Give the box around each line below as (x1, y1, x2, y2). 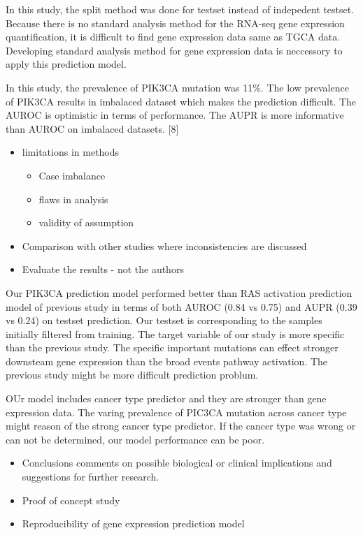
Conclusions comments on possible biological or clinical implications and (22, 455, 332, 470)
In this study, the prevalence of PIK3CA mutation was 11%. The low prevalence (6, 80, 349, 94)
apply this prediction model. (6, 57, 127, 71)
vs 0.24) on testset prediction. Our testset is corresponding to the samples (6, 313, 322, 328)
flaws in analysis (38, 191, 108, 206)
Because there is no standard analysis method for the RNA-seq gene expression (6, 15, 345, 30)
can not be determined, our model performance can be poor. (6, 432, 265, 446)
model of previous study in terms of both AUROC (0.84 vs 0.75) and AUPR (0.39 (6, 299, 357, 314)
